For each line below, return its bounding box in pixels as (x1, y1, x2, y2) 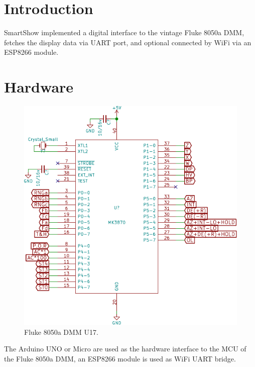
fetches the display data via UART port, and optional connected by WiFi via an (4, 37, 251, 47)
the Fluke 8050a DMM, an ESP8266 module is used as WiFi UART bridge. (4, 353, 236, 363)
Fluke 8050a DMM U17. (24, 326, 98, 337)
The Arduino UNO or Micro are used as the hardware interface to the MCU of (4, 343, 246, 354)
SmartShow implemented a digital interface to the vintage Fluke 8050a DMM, (4, 27, 244, 38)
